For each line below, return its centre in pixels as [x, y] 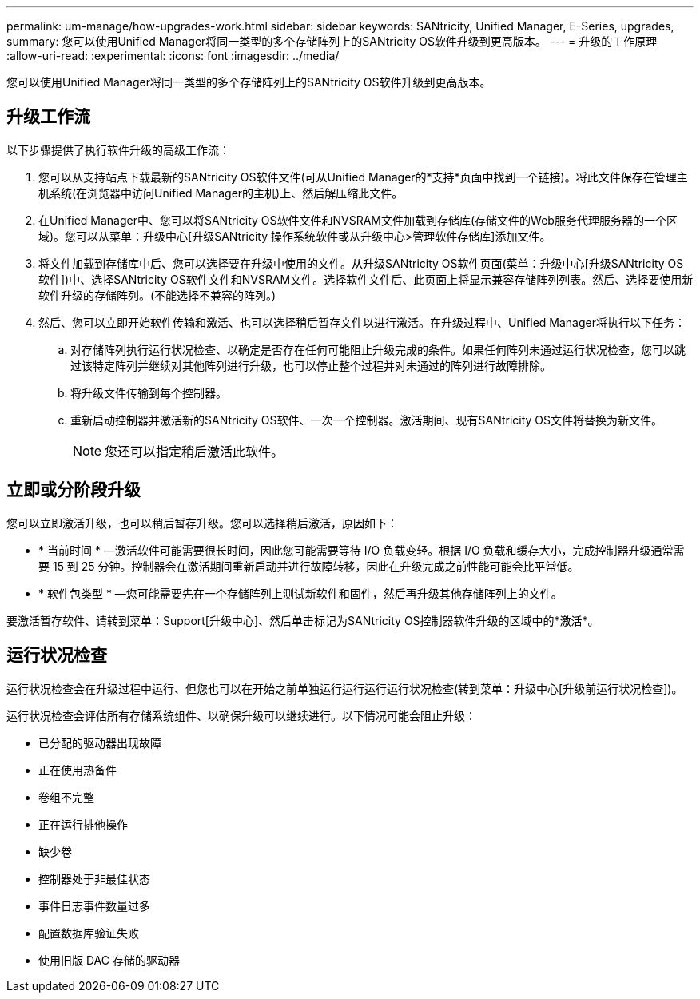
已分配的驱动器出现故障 [100, 742]
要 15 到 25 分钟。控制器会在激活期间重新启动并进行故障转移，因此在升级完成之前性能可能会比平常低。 [309, 566]
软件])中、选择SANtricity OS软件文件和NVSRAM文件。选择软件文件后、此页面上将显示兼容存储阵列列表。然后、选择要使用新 [366, 279]
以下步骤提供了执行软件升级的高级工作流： [118, 149]
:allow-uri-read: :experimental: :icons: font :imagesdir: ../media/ [173, 56]
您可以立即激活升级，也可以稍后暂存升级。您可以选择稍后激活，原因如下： [202, 523]
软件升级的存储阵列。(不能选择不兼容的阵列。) [157, 295]
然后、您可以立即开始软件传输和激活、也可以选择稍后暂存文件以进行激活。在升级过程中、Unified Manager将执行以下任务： [362, 322]
